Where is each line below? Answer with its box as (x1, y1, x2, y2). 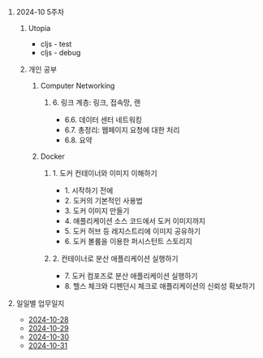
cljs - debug (40, 48, 81, 57)
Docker (40, 151, 65, 161)
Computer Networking (40, 81, 115, 90)
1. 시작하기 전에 (64, 186, 114, 195)
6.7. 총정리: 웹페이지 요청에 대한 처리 (64, 125, 180, 134)
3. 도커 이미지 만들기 (64, 206, 130, 216)
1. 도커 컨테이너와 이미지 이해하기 (52, 168, 157, 177)
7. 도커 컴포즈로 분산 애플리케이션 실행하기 (64, 271, 198, 281)
